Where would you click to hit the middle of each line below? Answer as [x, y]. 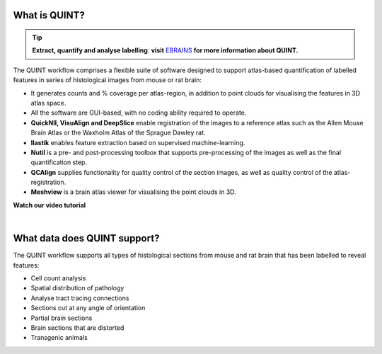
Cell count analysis [58, 278]
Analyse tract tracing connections [80, 298]
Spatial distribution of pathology [77, 288]
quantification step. [59, 162]
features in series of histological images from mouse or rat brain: [107, 80]
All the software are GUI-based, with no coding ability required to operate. [139, 113]
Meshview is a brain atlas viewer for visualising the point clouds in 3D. [133, 192]
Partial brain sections [62, 318]
